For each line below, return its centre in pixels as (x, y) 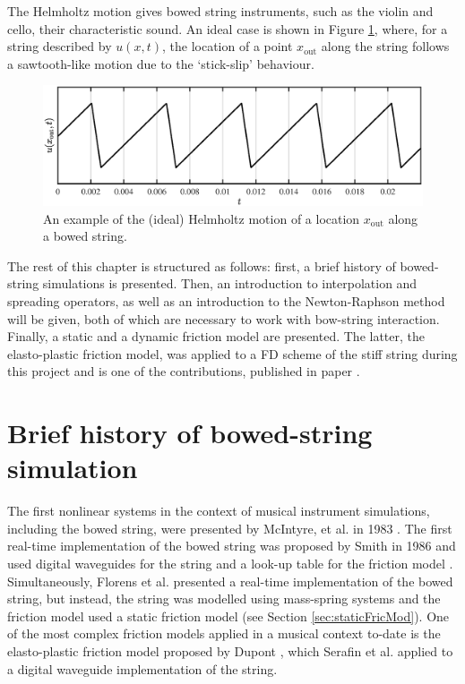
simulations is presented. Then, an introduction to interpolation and (230, 283)
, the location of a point (227, 46)
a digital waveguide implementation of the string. (142, 668)
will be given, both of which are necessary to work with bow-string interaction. (224, 318)
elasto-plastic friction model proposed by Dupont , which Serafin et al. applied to (230, 650)
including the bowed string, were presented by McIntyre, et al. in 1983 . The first (230, 528)
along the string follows (385, 46)
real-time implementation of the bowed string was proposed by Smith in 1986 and (232, 546)
